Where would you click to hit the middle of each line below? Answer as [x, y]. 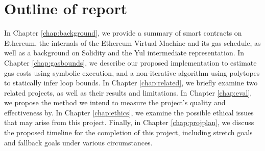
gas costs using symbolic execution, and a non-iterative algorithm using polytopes [132, 72]
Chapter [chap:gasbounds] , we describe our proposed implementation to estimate [130, 62]
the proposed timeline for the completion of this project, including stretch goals [128, 132]
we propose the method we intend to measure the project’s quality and [115, 102]
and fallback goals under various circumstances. [78, 142]
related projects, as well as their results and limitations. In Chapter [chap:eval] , [128, 92]
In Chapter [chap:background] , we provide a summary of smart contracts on [123, 33]
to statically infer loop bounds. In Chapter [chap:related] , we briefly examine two [131, 83]
